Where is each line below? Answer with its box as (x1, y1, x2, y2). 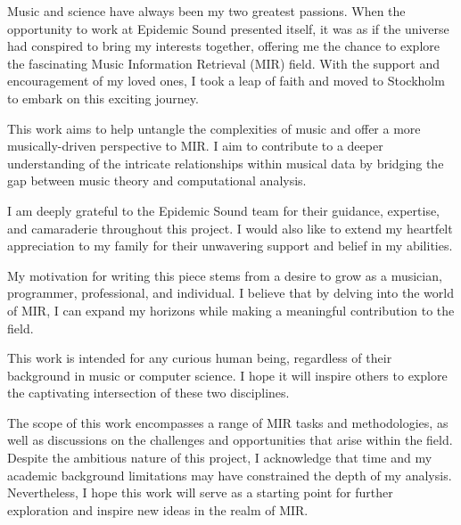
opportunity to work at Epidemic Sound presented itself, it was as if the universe (7, 19, 449, 37)
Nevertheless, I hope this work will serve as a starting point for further (7, 483, 393, 502)
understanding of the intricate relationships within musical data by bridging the (7, 153, 444, 172)
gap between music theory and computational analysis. (7, 171, 307, 190)
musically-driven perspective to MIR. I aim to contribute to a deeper (7, 136, 383, 155)
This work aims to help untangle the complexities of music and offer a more (7, 119, 421, 137)
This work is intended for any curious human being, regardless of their (7, 349, 392, 367)
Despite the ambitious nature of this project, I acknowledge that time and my (7, 448, 432, 467)
